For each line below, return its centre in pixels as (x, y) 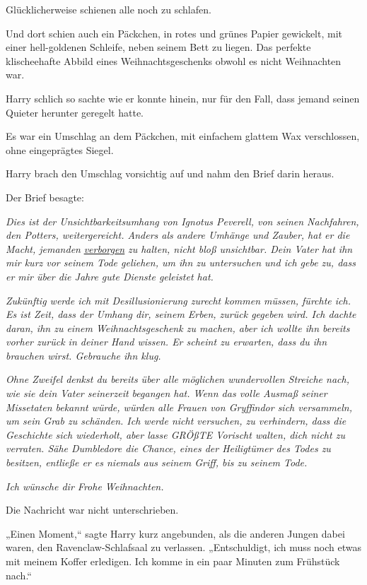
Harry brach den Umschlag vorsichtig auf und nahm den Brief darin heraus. (170, 173)
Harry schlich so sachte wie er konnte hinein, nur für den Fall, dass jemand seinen (183, 98)
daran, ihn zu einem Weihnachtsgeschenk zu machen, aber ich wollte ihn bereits (178, 327)
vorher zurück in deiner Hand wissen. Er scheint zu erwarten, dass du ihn (167, 342)
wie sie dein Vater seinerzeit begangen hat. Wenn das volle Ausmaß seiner (167, 393)
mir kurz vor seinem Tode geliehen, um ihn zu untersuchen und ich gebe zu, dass (181, 262)
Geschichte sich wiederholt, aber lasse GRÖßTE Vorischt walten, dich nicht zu (175, 434)
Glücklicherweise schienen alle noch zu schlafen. (109, 9)
